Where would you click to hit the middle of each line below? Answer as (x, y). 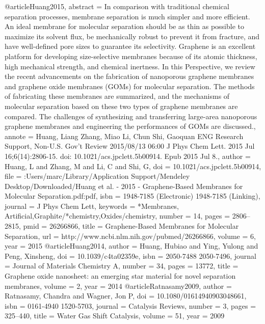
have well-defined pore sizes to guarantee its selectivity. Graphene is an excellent (130, 46)
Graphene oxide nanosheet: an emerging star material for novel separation (120, 276)
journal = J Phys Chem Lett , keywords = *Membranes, (92, 206)
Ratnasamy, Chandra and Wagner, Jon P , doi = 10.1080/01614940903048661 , (126, 296)
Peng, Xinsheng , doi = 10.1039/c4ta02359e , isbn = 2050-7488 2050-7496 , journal (130, 255)
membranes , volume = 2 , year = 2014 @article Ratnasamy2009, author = (118, 286)
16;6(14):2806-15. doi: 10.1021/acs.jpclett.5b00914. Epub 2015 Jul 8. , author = (128, 156)
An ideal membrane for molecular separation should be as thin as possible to (125, 26)
